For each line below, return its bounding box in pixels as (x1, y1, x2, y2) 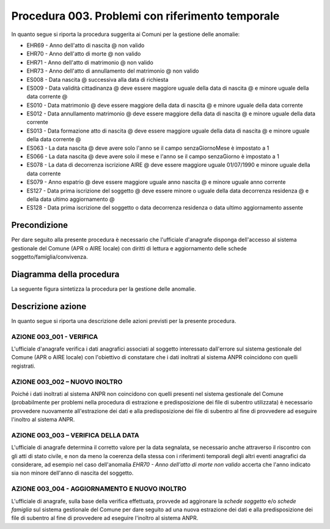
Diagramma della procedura (11, 269, 120, 279)
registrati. (11, 362, 36, 370)
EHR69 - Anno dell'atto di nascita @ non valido (26, 42, 145, 49)
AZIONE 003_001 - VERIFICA (11, 332, 98, 341)
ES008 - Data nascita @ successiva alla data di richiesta (26, 76, 169, 83)
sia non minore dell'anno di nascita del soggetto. (11, 469, 134, 476)
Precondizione (11, 220, 68, 230)
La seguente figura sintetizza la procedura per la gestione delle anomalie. (11, 285, 197, 293)
